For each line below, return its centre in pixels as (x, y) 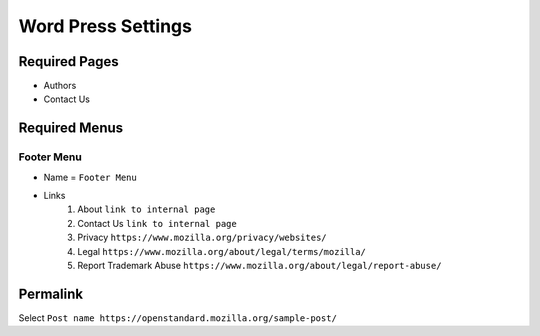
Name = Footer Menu (90, 177)
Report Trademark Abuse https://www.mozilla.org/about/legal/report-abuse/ (259, 265)
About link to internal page (146, 209)
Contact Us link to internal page (157, 223)
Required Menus (71, 128)
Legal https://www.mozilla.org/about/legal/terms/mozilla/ (222, 251)
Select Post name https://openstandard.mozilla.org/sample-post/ (177, 317)
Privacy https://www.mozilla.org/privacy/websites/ (202, 237)
